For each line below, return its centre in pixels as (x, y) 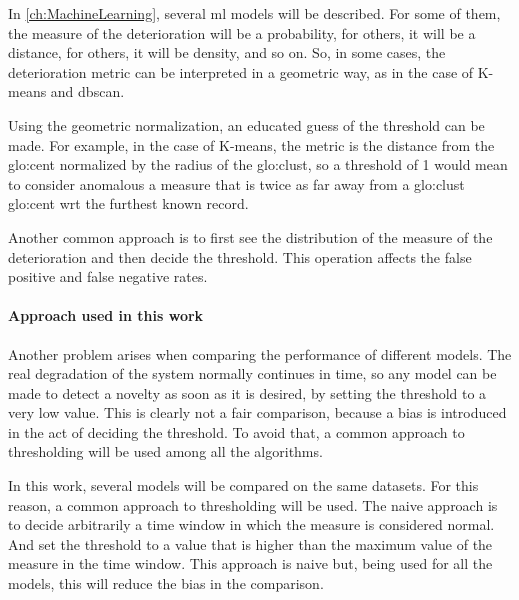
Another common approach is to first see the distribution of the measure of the (250, 236)
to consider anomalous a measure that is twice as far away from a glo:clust (236, 183)
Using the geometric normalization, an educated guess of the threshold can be (246, 124)
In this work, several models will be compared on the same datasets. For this (243, 485)
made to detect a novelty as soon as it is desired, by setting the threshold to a (247, 392)
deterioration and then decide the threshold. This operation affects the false (240, 256)
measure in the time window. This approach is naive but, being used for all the (250, 563)
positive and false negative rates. (108, 276)
